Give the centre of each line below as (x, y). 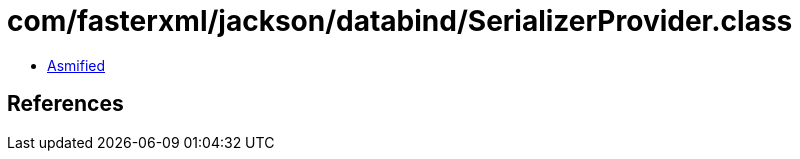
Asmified (76, 65)
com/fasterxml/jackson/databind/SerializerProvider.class (400, 21)
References (65, 104)
